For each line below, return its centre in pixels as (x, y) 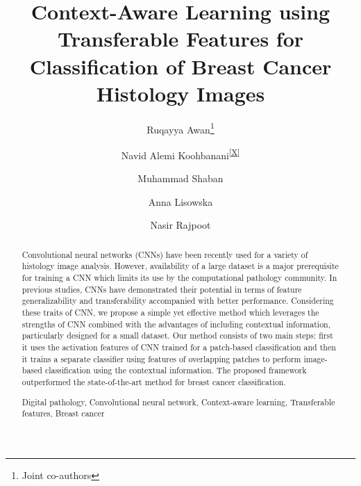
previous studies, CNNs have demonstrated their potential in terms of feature (162, 289)
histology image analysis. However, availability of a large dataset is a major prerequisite (180, 266)
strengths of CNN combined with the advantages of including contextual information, (176, 324)
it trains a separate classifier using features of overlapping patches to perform (161, 358)
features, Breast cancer (63, 413)
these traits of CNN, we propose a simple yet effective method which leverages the (170, 313)
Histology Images (180, 93)
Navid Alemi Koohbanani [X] (180, 154)
